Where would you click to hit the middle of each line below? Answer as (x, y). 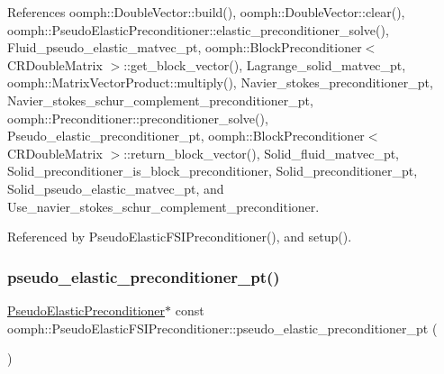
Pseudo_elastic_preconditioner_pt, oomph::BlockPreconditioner (186, 136)
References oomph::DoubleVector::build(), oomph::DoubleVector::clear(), (206, 12)
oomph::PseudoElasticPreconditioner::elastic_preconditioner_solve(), (198, 29)
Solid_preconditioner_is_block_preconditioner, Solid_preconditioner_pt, (213, 171)
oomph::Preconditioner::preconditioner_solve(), (138, 118)
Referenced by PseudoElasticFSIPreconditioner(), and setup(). (180, 237)
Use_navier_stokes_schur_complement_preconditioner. (163, 206)
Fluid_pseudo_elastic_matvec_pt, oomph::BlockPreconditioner (185, 47)
